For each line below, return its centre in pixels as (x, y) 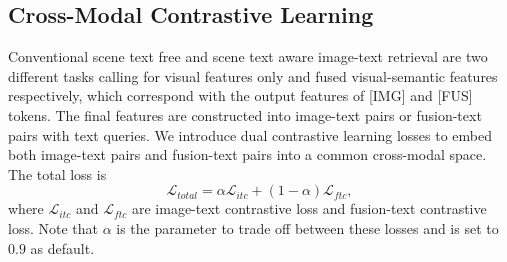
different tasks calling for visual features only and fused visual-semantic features (253, 75)
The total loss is (57, 173)
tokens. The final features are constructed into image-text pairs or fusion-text (245, 114)
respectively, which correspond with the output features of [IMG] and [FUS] (240, 95)
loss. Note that (53, 227)
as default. (62, 247)
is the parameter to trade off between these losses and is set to (307, 227)
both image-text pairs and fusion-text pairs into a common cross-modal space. (247, 154)
